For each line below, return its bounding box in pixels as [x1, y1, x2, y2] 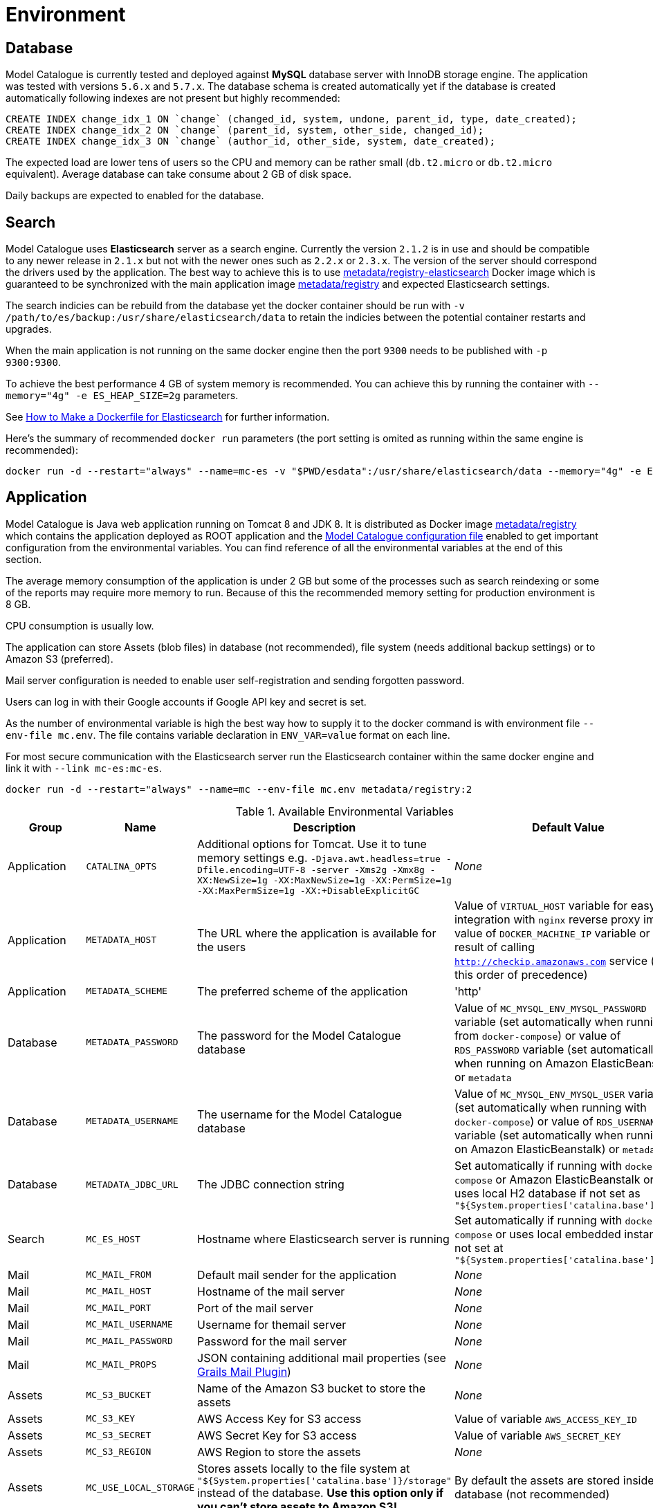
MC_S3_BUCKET [86, 1390, 151, 1401]
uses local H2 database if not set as [454, 1186, 641, 1200]
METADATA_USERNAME [86, 1116, 178, 1127]
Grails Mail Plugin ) [197, 1364, 291, 1379]
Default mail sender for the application [197, 1267, 396, 1282]
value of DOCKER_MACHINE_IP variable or [454, 926, 650, 940]
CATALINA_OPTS [86, 861, 157, 872]
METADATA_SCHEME [86, 986, 167, 997]
